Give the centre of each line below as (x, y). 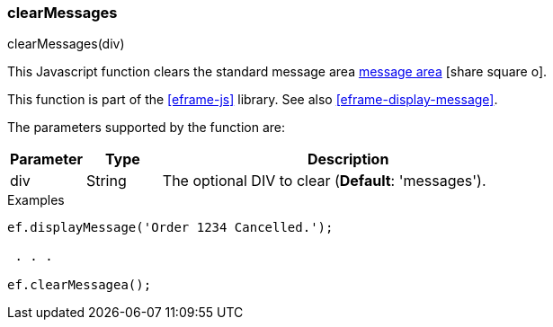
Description (348, 159)
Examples (36, 200)
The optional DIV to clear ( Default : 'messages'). (324, 181)
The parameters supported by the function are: (147, 128)
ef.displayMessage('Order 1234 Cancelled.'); (170, 228)
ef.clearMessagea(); (80, 285)
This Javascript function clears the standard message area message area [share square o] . (277, 72)
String (106, 181)
